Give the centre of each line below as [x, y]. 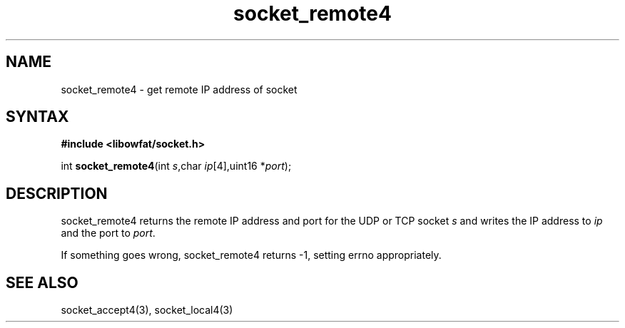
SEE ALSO [42, 282]
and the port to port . [108, 233]
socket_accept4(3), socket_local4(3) [147, 310]
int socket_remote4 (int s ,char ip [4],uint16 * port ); [176, 166]
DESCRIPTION [57, 193]
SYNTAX [37, 117]
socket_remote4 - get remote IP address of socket [179, 89]
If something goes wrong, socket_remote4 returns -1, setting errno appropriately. [251, 255]
